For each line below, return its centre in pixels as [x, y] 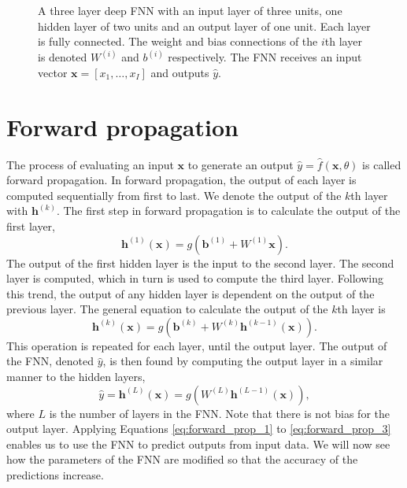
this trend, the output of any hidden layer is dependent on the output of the [191, 293]
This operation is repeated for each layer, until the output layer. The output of [197, 345]
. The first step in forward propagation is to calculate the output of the [228, 211]
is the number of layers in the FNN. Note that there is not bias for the [219, 413]
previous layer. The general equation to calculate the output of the [167, 309]
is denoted [63, 57]
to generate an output [240, 164]
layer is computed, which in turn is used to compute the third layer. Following [195, 278]
